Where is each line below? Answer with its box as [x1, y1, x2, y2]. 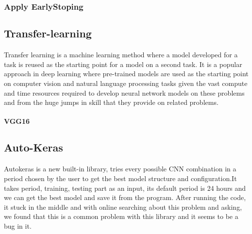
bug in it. [4, 220, 32, 231]
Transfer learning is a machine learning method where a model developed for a [4, 50, 238, 60]
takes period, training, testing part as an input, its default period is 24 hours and [4, 183, 246, 193]
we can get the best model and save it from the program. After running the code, [4, 192, 246, 202]
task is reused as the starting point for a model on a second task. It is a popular [4, 59, 242, 69]
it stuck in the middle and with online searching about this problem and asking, [4, 201, 242, 212]
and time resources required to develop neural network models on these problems [4, 87, 245, 98]
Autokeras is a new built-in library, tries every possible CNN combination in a [4, 164, 236, 174]
